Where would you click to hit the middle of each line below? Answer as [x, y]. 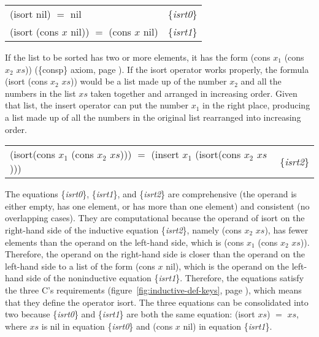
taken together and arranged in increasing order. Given [194, 93]
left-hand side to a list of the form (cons [80, 266]
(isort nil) [30, 14]
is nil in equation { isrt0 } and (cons [107, 326]
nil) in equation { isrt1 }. [228, 326]
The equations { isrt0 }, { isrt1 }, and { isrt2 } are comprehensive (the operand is [151, 194]
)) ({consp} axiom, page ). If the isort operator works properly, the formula [167, 69]
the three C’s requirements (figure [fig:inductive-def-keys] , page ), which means [153, 290]
